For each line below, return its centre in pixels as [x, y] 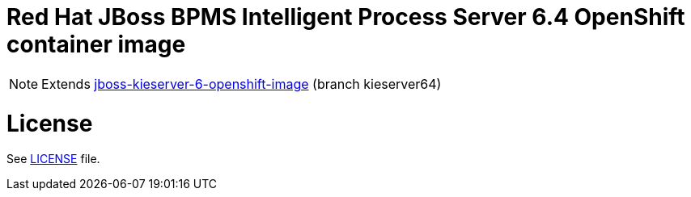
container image [96, 44]
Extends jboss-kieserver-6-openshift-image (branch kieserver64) [242, 84]
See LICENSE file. [53, 159]
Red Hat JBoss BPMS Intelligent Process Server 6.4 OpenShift [346, 17]
